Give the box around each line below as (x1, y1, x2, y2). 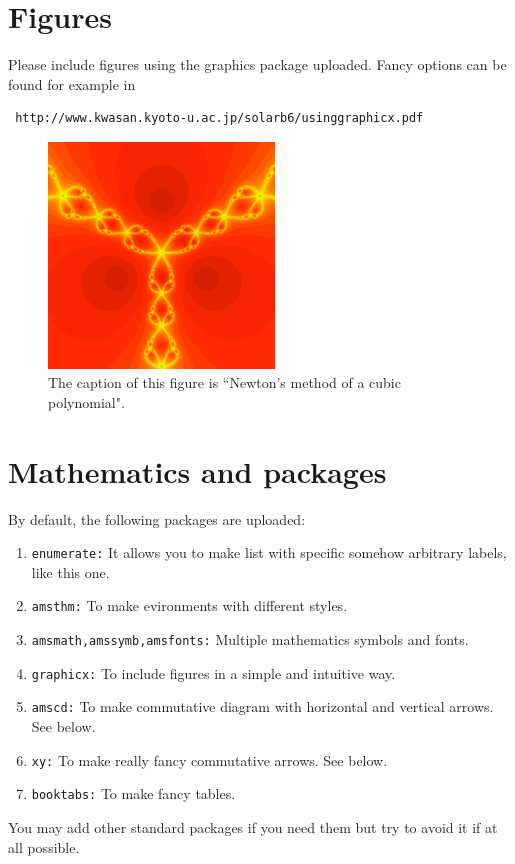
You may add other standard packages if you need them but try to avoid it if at (8, 816, 498, 837)
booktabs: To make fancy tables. (31, 783, 236, 804)
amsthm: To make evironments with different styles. (31, 595, 348, 616)
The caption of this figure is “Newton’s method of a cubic (48, 372, 401, 393)
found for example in (8, 73, 136, 94)
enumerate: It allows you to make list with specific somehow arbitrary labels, (31, 542, 507, 563)
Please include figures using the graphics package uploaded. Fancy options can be (8, 54, 507, 75)
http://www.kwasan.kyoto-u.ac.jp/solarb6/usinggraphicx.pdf (15, 111, 424, 126)
